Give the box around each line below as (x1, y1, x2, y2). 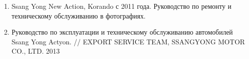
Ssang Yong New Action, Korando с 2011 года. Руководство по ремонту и (11, 1, 231, 11)
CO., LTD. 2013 (11, 46, 60, 56)
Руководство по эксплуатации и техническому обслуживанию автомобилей (11, 27, 233, 37)
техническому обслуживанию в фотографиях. (11, 10, 146, 20)
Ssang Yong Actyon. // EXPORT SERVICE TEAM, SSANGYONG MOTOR (11, 36, 245, 46)
